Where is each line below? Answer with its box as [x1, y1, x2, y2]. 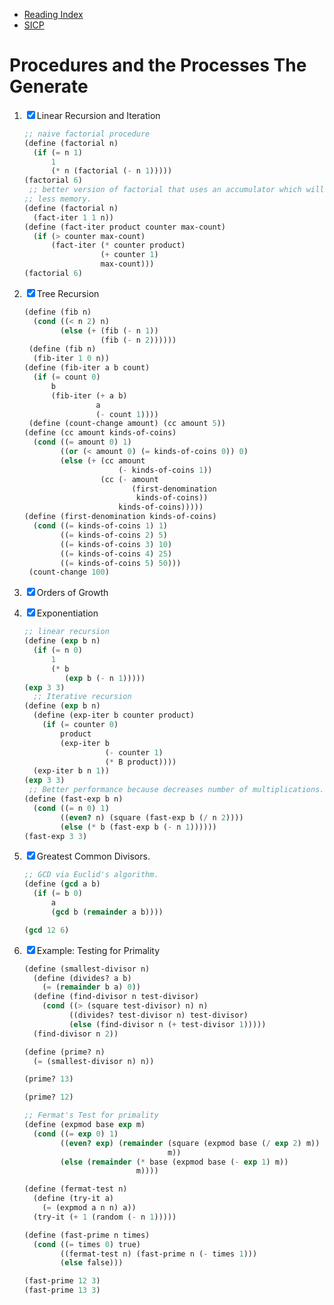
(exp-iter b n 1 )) [33, 766, 110, 776]
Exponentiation [36, 607, 99, 619]
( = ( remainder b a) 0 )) [42, 982, 141, 993]
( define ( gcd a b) [23, 879, 101, 889]
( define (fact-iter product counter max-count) [23, 222, 226, 232]
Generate [9, 75, 89, 98]
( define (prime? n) [23, 1047, 106, 1057]
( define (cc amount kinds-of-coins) [23, 428, 177, 438]
